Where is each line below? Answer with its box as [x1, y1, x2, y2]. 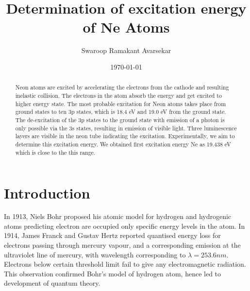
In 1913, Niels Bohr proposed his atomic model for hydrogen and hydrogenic [4, 211, 232, 221]
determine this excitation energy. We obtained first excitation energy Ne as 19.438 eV [15, 140, 232, 148]
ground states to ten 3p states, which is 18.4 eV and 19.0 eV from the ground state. [15, 108, 226, 116]
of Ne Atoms [83, 17, 170, 37]
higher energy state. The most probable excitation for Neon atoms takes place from [15, 99, 226, 108]
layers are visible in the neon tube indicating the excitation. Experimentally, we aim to [15, 132, 235, 140]
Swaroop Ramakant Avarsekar [81, 45, 171, 55]
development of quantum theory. [4, 278, 100, 288]
